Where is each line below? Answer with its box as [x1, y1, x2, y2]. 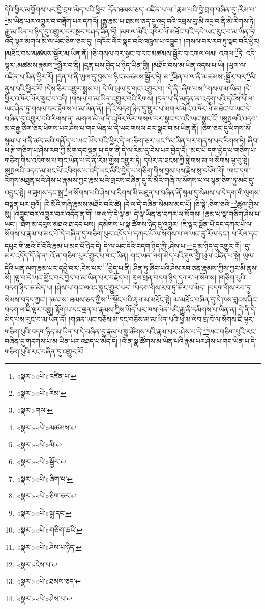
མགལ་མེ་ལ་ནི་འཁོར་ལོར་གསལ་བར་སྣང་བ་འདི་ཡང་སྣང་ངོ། [76, 113, 218, 123]
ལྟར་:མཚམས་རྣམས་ [5, 59, 54, 70]
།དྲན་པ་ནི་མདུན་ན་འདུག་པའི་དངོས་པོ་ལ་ [156, 93, 254, 103]
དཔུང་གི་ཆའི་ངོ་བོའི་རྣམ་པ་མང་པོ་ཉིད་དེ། [5, 240, 102, 251]
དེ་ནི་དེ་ [239, 304, 256, 314]
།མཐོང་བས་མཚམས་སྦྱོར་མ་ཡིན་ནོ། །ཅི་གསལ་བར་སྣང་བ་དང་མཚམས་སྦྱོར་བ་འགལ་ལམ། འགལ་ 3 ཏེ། [5, 46, 244, 58]
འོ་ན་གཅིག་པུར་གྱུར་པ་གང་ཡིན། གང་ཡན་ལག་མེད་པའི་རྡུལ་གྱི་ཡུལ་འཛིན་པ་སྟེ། [50, 250, 241, 261]
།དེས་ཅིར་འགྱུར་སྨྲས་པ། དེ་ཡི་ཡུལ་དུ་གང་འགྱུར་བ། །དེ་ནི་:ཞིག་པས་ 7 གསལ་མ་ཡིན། [45, 82, 242, 94]
